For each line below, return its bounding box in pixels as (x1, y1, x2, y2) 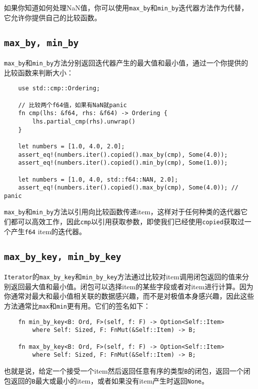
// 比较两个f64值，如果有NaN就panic (18, 101, 127, 109)
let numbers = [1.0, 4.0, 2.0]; (18, 142, 125, 150)
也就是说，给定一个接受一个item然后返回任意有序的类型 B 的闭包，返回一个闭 (4, 366, 251, 376)
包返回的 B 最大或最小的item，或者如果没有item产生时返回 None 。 (4, 375, 209, 386)
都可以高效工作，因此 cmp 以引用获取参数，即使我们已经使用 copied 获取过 (10, 216, 245, 227)
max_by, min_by (4, 37, 79, 48)
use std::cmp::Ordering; (18, 85, 100, 92)
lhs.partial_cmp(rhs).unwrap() (32, 118, 135, 125)
